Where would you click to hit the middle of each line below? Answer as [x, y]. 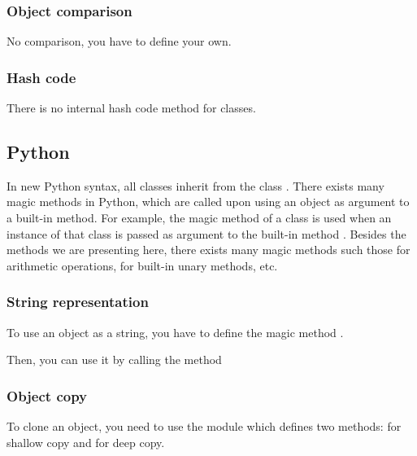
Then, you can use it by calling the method [114, 360]
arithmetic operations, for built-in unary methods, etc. [142, 265]
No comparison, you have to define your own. [119, 41]
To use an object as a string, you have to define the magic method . [175, 332]
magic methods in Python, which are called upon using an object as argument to [208, 202]
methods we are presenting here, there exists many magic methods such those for [208, 250]
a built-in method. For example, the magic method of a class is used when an [199, 218]
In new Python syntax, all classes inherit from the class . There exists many [195, 185]
